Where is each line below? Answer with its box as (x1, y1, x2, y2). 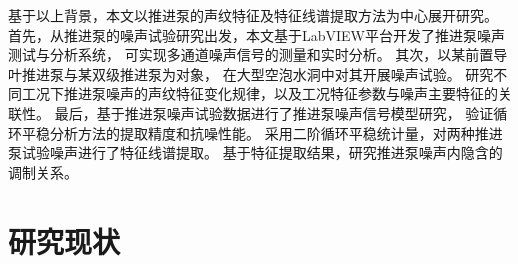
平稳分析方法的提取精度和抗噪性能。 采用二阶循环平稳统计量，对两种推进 (21, 122, 503, 143)
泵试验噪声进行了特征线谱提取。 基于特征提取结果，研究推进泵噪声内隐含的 (8, 142, 503, 163)
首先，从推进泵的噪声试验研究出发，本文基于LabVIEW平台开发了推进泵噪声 (8, 24, 506, 45)
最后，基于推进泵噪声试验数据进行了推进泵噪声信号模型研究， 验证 (54, 102, 494, 123)
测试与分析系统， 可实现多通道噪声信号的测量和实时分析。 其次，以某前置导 (8, 44, 508, 65)
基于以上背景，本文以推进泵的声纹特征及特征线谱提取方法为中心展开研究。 (8, 5, 498, 25)
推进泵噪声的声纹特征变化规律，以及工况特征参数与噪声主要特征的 (63, 83, 498, 104)
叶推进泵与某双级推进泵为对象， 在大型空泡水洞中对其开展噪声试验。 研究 (8, 63, 494, 84)
